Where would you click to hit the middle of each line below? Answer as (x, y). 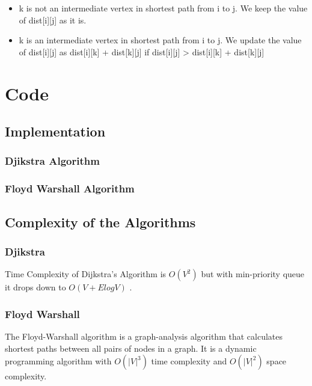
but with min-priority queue (253, 274)
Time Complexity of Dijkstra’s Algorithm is (86, 274)
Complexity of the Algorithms (100, 222)
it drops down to (35, 287)
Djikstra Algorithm (52, 161)
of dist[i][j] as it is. (53, 20)
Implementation (55, 131)
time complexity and (189, 361)
